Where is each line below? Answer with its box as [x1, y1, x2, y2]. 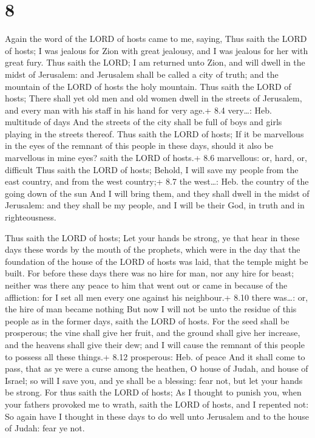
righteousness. [5, 211, 56, 224]
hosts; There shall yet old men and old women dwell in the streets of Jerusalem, [5, 92, 302, 104]
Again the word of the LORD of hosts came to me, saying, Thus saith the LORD [5, 32, 307, 45]
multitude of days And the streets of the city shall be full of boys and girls [5, 115, 282, 128]
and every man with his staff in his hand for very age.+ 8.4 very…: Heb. [5, 103, 272, 116]
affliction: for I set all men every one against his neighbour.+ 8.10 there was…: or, [5, 290, 308, 303]
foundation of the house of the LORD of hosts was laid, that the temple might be [5, 255, 308, 267]
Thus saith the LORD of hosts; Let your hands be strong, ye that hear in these [5, 231, 300, 244]
